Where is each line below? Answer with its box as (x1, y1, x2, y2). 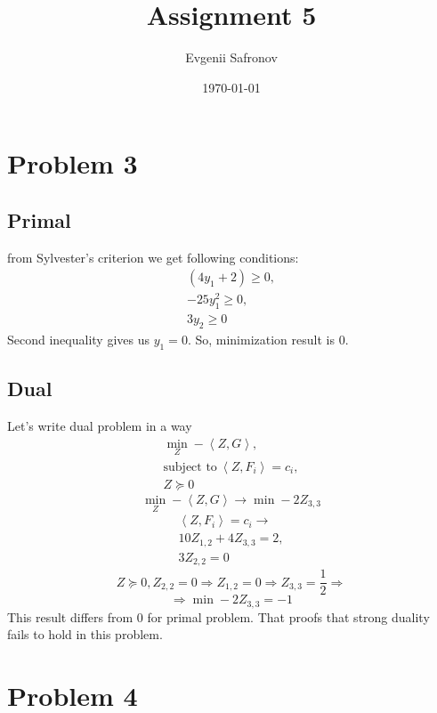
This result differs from (7, 607, 134, 626)
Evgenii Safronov (185, 48, 278, 67)
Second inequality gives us (7, 330, 150, 349)
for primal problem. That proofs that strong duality (147, 607, 430, 626)
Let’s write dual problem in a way (7, 417, 192, 435)
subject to (163, 460, 217, 474)
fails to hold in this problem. (7, 625, 163, 644)
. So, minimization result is (187, 330, 335, 349)
